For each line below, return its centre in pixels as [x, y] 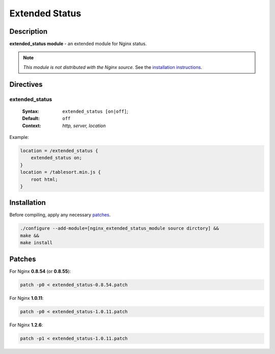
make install [36, 243]
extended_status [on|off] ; [95, 111]
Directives [26, 84]
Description [29, 31]
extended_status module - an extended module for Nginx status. [78, 44]
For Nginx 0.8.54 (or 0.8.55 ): [40, 271]
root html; [44, 179]
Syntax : [31, 111]
